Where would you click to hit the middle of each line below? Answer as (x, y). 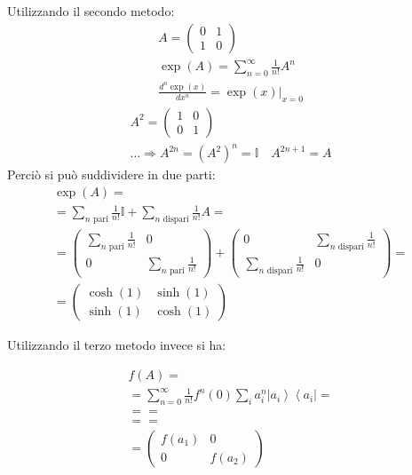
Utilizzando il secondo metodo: (91, 11)
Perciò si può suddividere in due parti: (111, 174)
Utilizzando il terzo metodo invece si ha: (117, 345)
